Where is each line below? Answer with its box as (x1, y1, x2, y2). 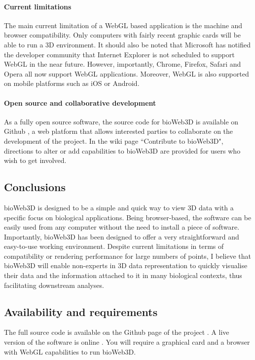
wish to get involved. (4, 155, 67, 165)
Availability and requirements (4, 304, 158, 319)
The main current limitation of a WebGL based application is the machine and (4, 20, 243, 30)
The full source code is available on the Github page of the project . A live (4, 327, 229, 337)
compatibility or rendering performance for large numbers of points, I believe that (4, 250, 252, 261)
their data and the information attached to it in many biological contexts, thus (4, 270, 242, 280)
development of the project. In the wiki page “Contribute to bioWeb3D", (4, 135, 223, 146)
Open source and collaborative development (4, 97, 156, 108)
